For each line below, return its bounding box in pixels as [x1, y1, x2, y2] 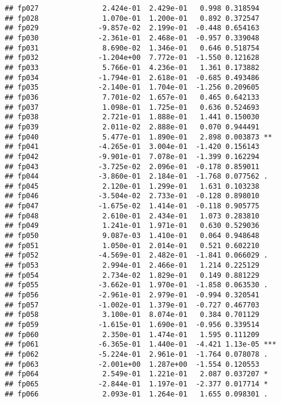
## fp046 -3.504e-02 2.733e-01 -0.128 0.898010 [5, 192, 260, 201]
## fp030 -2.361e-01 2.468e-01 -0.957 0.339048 [5, 33, 260, 42]
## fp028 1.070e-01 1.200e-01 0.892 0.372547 [5, 14, 260, 23]
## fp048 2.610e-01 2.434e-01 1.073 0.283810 [5, 211, 260, 220]
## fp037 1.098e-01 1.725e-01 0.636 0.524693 [5, 103, 260, 112]
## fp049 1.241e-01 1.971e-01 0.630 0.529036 [5, 221, 260, 230]
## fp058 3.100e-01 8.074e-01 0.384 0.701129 [5, 310, 260, 319]
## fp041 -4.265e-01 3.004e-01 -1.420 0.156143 [5, 142, 260, 151]
